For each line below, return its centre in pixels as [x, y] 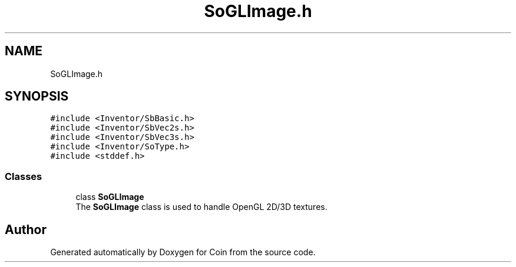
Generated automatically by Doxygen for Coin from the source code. [183, 252]
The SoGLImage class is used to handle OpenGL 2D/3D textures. [201, 207]
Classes [24, 176]
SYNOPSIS [37, 96]
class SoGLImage [110, 197]
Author [26, 229]
